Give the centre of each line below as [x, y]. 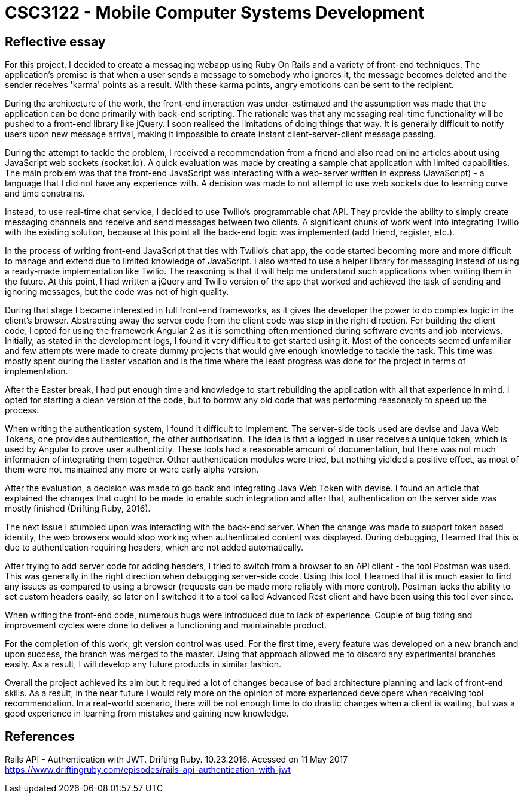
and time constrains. [45, 194]
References [40, 736]
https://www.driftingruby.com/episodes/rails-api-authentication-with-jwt [148, 770]
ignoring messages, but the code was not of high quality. [117, 292]
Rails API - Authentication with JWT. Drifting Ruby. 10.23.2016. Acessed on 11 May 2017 [176, 760]
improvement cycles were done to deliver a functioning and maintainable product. [166, 625]
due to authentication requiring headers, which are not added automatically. [154, 548]
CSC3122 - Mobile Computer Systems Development [215, 13]
